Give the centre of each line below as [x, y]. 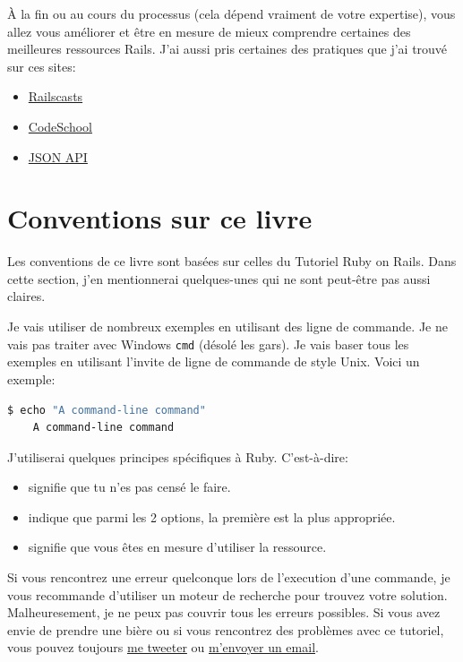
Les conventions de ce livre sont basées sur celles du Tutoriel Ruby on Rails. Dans [232, 261]
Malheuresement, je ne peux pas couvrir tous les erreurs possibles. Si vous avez [224, 612]
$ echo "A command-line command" [107, 410]
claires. [26, 296]
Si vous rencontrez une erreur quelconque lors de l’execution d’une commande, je [229, 577]
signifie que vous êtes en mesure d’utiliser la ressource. [177, 547]
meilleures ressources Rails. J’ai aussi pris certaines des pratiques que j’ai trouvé [227, 49]
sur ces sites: [42, 66]
